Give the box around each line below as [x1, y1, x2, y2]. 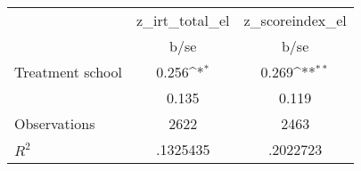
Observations [14, 113, 95, 134]
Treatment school [14, 61, 123, 82]
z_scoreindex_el [243, 10, 347, 30]
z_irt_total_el [136, 10, 230, 30]
